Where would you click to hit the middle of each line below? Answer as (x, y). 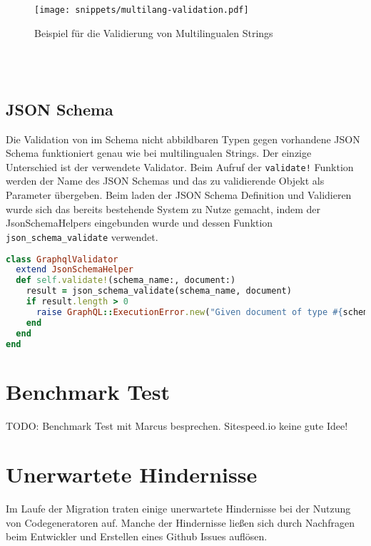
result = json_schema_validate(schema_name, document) (159, 291)
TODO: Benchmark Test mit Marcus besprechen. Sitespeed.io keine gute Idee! (177, 425)
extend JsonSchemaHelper (75, 270)
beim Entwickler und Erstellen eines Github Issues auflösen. (137, 536)
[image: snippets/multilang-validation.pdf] (142, 10)
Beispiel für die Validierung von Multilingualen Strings (154, 32)
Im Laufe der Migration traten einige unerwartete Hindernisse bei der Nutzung (178, 509)
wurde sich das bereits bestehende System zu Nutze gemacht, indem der (163, 208)
